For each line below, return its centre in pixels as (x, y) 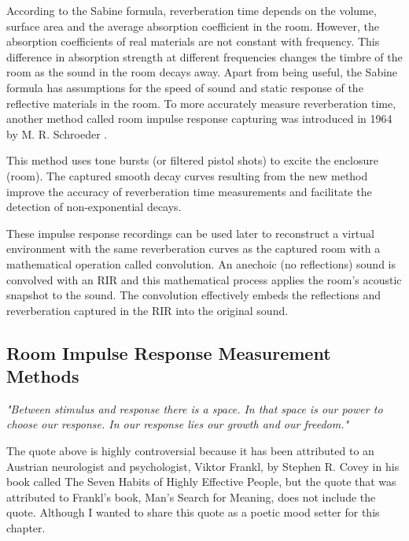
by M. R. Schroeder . (57, 133)
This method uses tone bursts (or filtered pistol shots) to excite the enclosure (192, 160)
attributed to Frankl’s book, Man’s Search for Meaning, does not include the (191, 497)
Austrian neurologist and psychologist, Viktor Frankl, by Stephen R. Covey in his (203, 466)
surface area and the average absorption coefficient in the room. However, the (193, 26)
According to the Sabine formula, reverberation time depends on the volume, (192, 10)
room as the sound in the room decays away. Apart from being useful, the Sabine (202, 72)
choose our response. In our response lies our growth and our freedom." (178, 424)
